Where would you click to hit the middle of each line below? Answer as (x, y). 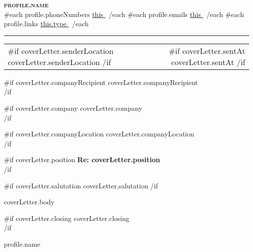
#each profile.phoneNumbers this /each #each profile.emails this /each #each (124, 14)
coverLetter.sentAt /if (208, 62)
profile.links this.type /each (46, 24)
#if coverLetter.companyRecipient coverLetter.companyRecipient (101, 82)
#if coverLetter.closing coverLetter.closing (67, 218)
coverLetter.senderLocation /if (59, 62)
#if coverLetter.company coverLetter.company (73, 108)
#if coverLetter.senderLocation (61, 50)
